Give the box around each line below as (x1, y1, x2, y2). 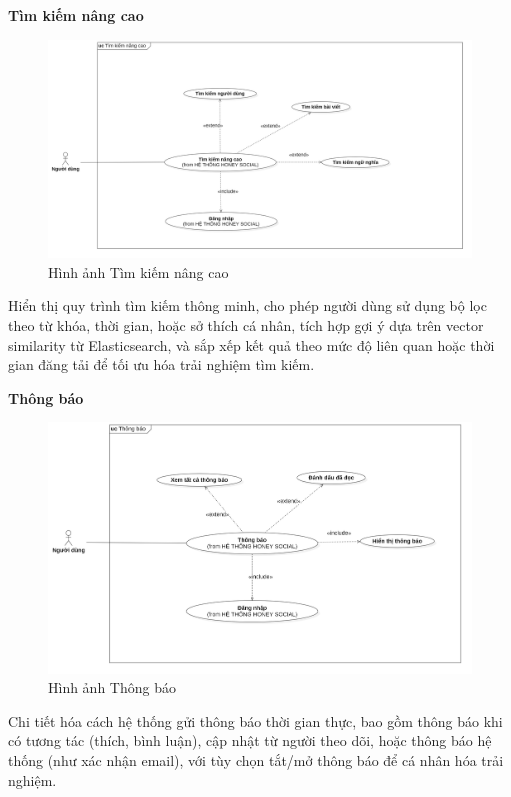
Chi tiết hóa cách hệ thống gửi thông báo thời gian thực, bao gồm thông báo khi (8, 710, 503, 731)
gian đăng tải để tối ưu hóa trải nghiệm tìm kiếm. (8, 354, 315, 375)
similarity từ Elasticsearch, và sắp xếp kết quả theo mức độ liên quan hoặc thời (8, 334, 495, 355)
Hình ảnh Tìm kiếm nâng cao (48, 261, 229, 282)
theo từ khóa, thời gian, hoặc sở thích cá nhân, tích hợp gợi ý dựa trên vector (8, 315, 484, 335)
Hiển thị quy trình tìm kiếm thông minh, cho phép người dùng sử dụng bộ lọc (8, 295, 487, 316)
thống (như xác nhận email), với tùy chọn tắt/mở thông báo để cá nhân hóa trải (8, 749, 504, 770)
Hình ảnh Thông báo (48, 677, 176, 698)
